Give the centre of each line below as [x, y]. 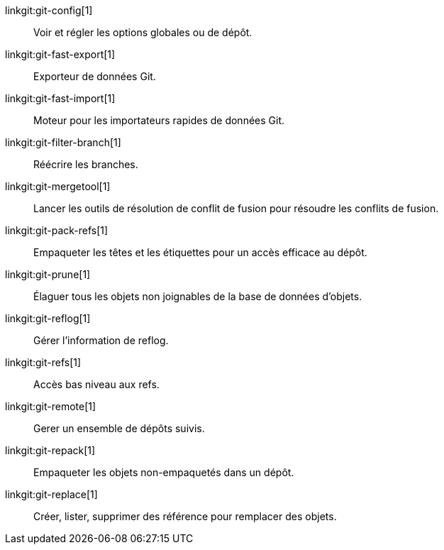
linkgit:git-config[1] [49, 10]
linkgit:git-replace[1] [51, 494]
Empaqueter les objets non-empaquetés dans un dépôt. [164, 472]
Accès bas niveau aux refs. [96, 384]
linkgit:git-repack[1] [50, 450]
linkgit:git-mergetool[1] [58, 186]
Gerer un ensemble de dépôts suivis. [119, 428]
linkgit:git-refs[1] [43, 362]
